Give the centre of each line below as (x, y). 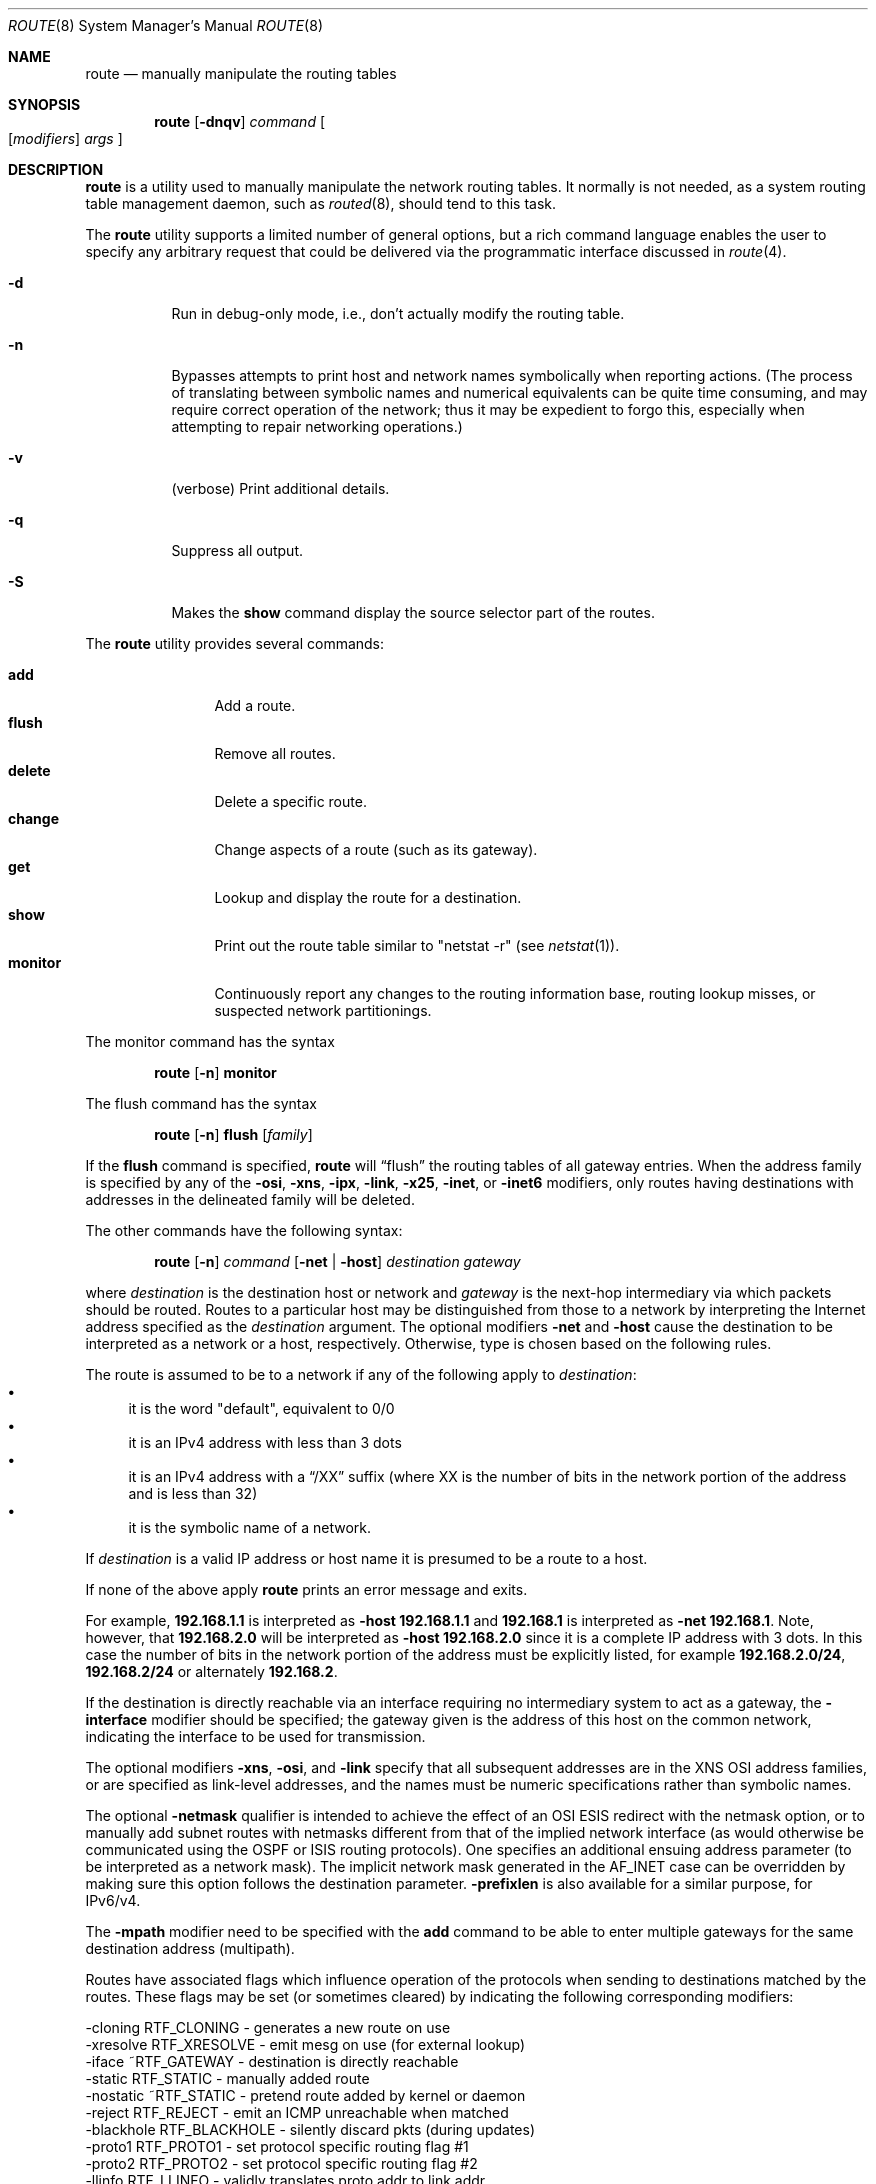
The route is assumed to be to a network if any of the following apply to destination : (361, 1374)
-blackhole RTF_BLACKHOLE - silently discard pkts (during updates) (310, 2129)
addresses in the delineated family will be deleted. (250, 1199)
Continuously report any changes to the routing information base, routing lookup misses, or (515, 993)
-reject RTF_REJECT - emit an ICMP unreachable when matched (297, 2112)
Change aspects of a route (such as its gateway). (376, 849)
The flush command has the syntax (201, 1103)
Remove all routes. (275, 753)
